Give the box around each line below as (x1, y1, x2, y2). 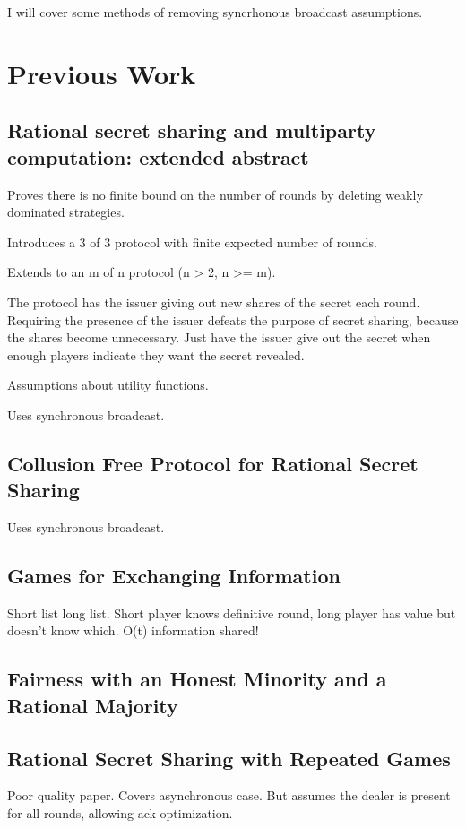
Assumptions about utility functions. (7, 375, 209, 394)
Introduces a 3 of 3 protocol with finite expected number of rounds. (7, 232, 377, 251)
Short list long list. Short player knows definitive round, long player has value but (7, 603, 456, 622)
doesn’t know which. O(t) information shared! (7, 621, 259, 640)
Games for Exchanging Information (7, 562, 341, 590)
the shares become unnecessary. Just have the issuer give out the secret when (7, 328, 431, 347)
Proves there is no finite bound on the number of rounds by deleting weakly (7, 185, 423, 203)
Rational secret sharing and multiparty (7, 116, 376, 144)
